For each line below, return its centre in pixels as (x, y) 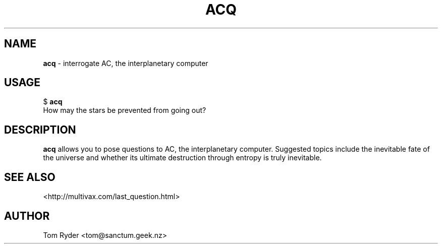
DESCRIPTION (40, 130)
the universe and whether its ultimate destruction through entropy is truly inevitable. (182, 158)
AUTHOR (27, 216)
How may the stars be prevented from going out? (125, 110)
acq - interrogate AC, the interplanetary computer (126, 63)
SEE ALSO (30, 177)
